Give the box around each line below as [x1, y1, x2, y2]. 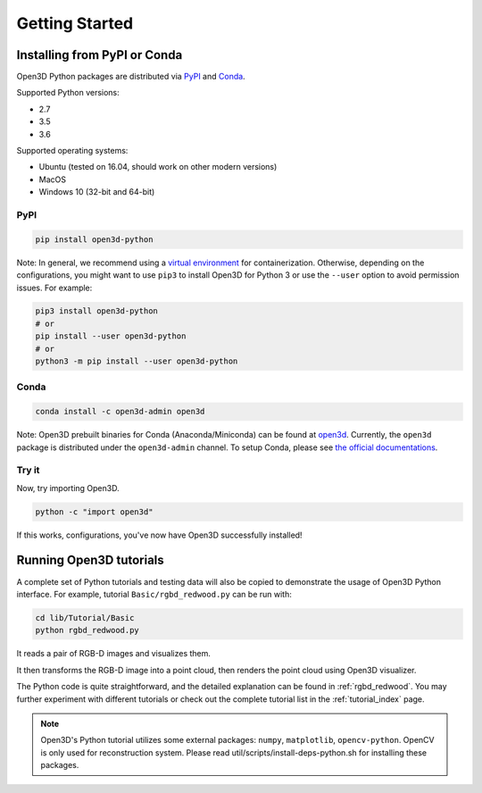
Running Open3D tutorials [16, 553, 164, 568]
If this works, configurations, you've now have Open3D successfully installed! [16, 530, 303, 540]
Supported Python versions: [16, 88, 120, 98]
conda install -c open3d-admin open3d [35, 406, 205, 417]
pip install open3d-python [35, 234, 154, 245]
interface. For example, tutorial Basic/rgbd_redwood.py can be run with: [16, 588, 292, 599]
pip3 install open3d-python [35, 306, 158, 316]
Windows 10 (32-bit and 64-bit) [38, 187, 155, 197]
